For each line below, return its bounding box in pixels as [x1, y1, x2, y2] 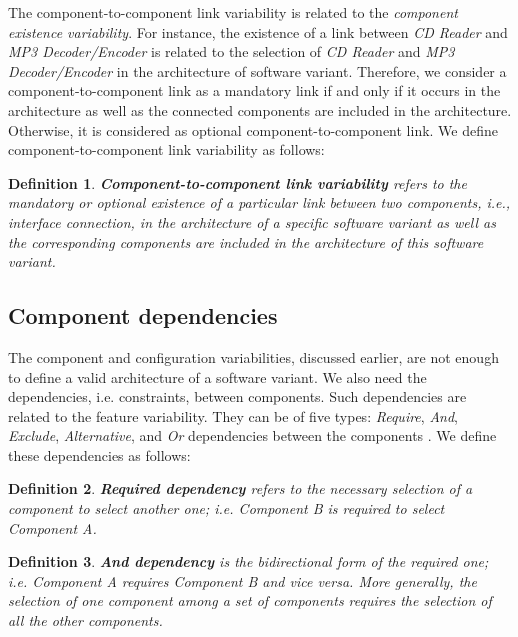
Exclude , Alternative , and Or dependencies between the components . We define [8, 425, 497, 446]
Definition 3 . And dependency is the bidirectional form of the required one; [8, 551, 489, 572]
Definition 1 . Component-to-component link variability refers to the [8, 172, 467, 193]
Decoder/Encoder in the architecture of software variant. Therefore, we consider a [8, 60, 507, 81]
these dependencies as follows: [8, 444, 191, 465]
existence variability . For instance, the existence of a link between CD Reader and [8, 21, 508, 42]
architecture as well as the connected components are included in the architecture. [8, 99, 512, 120]
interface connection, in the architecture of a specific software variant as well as [8, 211, 496, 232]
